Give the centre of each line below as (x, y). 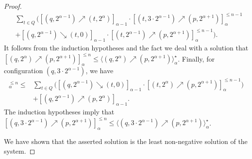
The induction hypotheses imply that (59, 112)
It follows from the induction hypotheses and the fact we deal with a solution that (126, 48)
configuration (24, 71)
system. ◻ (20, 151)
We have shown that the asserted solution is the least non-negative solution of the (126, 141)
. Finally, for (196, 58)
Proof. (13, 6)
